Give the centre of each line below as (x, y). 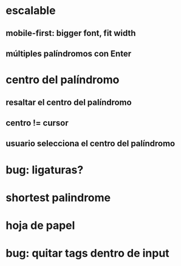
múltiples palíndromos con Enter (69, 53)
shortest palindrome (58, 198)
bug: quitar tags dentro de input (87, 254)
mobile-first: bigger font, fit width (71, 33)
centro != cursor (37, 123)
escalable (31, 11)
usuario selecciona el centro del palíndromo (90, 144)
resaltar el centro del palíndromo (69, 102)
